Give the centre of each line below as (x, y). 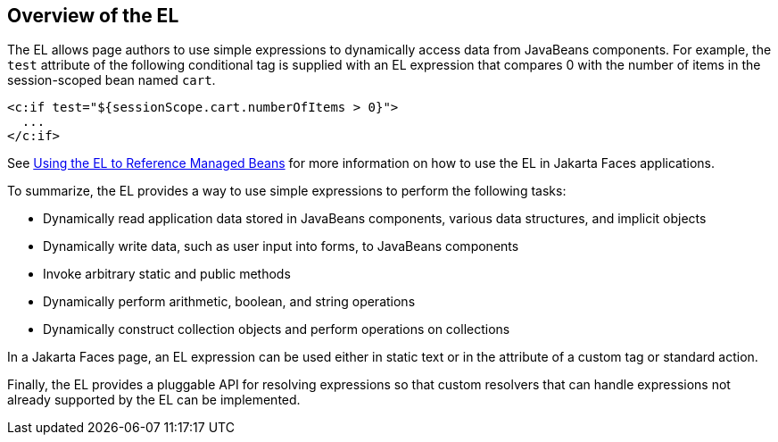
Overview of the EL (93, 16)
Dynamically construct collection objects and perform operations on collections (277, 329)
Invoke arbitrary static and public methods (167, 274)
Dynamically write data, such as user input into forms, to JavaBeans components (281, 246)
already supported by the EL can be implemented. (154, 400)
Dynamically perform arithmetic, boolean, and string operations (229, 302)
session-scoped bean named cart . (112, 80)
